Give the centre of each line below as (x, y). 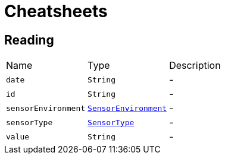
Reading (29, 40)
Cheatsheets (56, 11)
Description (195, 66)
